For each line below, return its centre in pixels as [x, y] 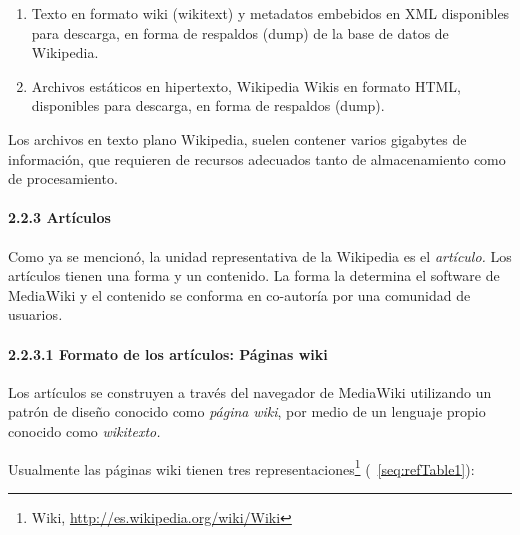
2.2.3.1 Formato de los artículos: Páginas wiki [168, 353]
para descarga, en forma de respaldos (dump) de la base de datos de [240, 32]
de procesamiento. [63, 178]
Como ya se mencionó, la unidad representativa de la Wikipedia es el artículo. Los [260, 255]
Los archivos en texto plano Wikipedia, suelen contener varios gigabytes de [237, 138]
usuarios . [35, 314]
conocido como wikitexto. [84, 430]
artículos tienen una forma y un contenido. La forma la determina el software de [254, 275]
